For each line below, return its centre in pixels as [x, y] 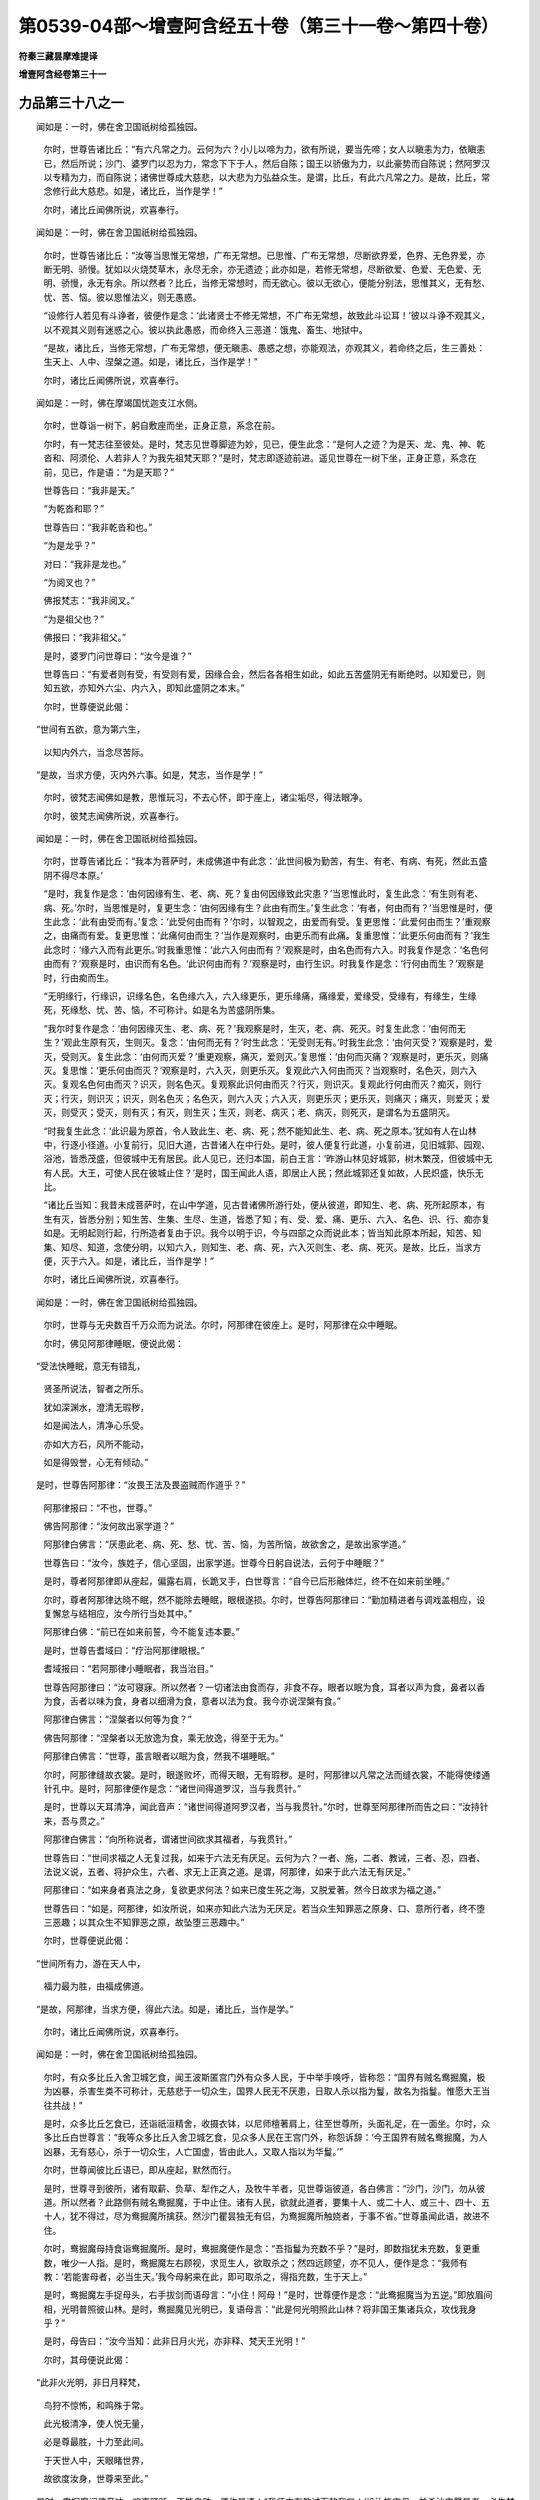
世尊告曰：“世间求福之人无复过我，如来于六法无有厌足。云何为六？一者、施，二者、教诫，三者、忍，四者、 [264, 1857]
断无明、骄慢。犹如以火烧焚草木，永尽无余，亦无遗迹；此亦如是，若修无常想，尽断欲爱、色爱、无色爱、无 [262, 269]
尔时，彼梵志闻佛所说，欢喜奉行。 [113, 816]
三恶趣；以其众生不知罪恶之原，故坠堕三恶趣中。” [144, 1922]
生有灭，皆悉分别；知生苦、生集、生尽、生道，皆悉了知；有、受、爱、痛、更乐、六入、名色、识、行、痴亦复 [266, 1219]
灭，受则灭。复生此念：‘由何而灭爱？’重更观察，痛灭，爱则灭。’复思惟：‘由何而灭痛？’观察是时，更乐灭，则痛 [266, 1056]
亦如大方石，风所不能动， [96, 1444]
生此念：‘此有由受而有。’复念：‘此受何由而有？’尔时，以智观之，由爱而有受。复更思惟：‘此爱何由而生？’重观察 [267, 922]
